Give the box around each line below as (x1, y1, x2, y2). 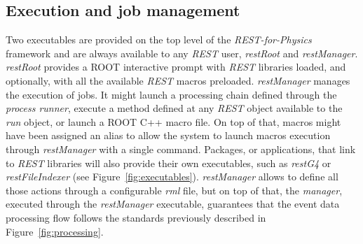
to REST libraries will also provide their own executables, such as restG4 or (6, 155, 331, 170)
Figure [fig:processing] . (6, 224, 104, 238)
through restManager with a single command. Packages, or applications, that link (6, 141, 356, 156)
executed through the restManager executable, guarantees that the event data (6, 196, 340, 211)
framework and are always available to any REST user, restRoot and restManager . (6, 45, 358, 60)
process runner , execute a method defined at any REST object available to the (6, 101, 343, 115)
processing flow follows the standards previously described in (6, 210, 266, 224)
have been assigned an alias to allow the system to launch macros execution (6, 128, 331, 143)
